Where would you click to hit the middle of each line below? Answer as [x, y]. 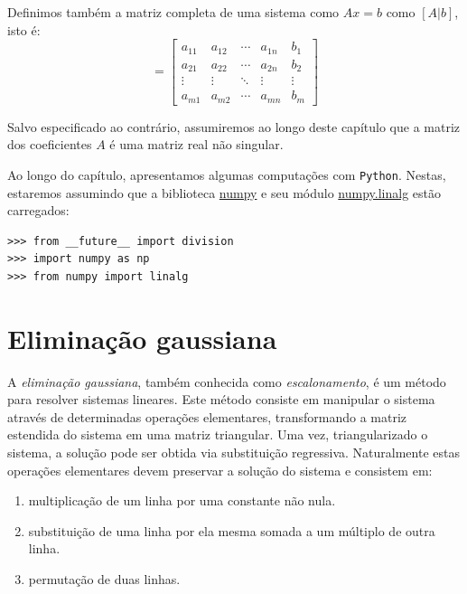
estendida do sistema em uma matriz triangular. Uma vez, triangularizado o [218, 434]
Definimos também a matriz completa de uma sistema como [173, 12]
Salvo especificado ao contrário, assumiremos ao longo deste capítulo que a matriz [234, 126]
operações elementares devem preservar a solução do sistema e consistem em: [220, 470]
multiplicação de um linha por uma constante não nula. [182, 500]
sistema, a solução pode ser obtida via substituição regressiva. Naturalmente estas [233, 452]
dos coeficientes [50, 144]
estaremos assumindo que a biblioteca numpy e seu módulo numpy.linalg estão [224, 192]
